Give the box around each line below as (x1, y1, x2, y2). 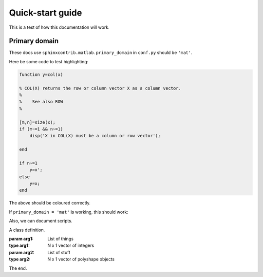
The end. (9, 265, 27, 271)
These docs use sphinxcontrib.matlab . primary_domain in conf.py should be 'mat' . (9, 50, 192, 55)
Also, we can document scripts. (9, 218, 73, 224)
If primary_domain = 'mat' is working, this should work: (9, 209, 129, 215)
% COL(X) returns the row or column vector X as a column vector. (19, 85, 181, 91)
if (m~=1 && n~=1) (19, 126, 63, 131)
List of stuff (47, 249, 71, 255)
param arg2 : (9, 249, 35, 255)
